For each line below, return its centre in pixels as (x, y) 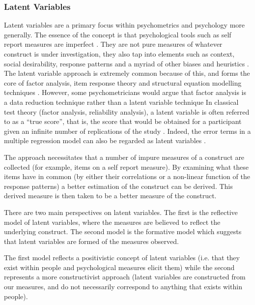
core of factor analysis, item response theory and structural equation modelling (123, 82)
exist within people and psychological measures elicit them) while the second (119, 267)
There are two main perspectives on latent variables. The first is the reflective (121, 212)
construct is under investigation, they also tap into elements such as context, (119, 54)
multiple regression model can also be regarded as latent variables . (105, 140)
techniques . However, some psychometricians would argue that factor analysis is (125, 92)
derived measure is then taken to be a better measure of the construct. (110, 196)
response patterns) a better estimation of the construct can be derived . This (118, 186)
